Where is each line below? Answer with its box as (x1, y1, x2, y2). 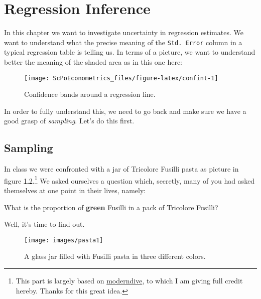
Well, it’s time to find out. (4, 219, 85, 229)
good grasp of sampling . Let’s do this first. (4, 115, 135, 126)
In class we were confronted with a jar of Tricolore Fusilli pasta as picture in (4, 164, 239, 174)
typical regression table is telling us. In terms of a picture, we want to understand (4, 47, 255, 57)
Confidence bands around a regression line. (24, 89, 156, 99)
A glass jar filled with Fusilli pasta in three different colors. (24, 251, 206, 261)
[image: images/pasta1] (24, 236, 103, 244)
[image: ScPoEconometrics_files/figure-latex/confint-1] (24, 74, 218, 82)
